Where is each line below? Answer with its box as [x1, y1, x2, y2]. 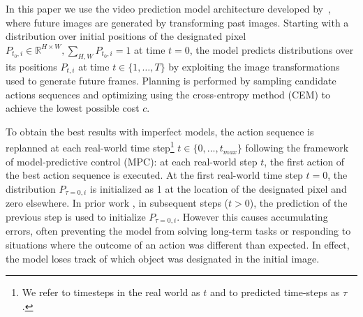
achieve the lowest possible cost [6, 101, 140, 115]
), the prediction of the [249, 196, 348, 210]
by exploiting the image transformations [168, 59, 340, 73]
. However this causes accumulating [177, 209, 328, 223]
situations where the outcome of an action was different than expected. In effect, [6, 237, 350, 251]
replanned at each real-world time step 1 [6, 138, 175, 155]
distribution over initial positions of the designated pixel [6, 29, 246, 43]
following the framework [245, 140, 349, 155]
